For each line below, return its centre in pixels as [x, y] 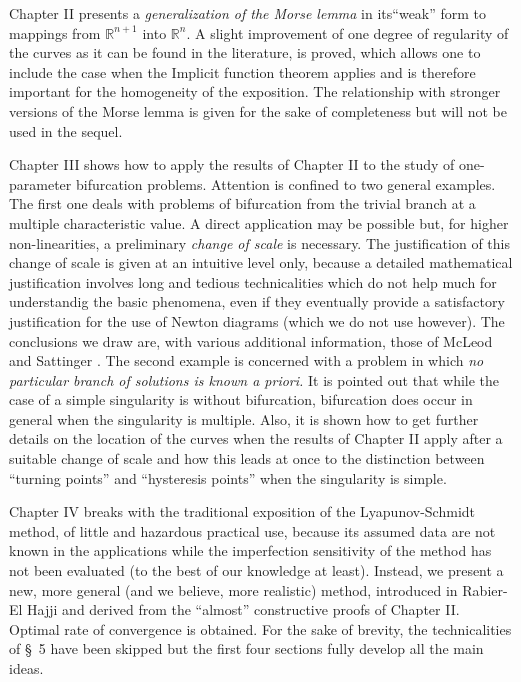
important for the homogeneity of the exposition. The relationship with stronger [255, 91]
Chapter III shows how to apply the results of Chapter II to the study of [232, 164]
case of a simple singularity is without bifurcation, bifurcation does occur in [241, 399]
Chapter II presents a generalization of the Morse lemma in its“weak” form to [248, 13]
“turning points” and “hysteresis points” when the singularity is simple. [228, 477]
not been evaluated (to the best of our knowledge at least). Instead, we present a [256, 570]
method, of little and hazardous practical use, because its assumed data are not [252, 530]
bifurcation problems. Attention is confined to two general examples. [285, 183]
